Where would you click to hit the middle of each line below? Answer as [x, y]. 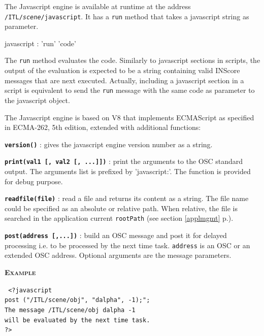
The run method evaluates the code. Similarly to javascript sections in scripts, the [133, 60]
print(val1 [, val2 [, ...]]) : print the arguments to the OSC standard [124, 161]
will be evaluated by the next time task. [77, 320]
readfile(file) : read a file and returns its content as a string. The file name [127, 198]
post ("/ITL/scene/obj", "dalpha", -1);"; [77, 300]
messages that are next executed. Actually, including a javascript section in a [124, 80]
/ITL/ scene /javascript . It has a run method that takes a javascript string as [127, 16]
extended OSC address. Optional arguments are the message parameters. [118, 255]
